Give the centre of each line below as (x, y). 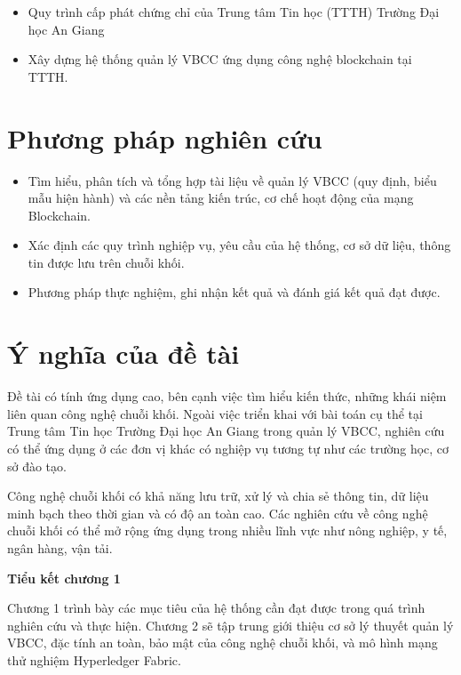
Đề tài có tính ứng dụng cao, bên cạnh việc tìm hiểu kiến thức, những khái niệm (227, 396)
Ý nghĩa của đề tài (123, 354)
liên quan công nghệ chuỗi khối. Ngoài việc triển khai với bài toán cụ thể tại (215, 413)
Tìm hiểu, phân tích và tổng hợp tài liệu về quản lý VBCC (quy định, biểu (232, 180)
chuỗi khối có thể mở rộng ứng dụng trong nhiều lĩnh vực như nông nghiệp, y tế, (227, 530)
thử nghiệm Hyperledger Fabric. (94, 659)
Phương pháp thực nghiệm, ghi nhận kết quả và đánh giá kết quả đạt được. (234, 292)
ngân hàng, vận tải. (60, 547)
